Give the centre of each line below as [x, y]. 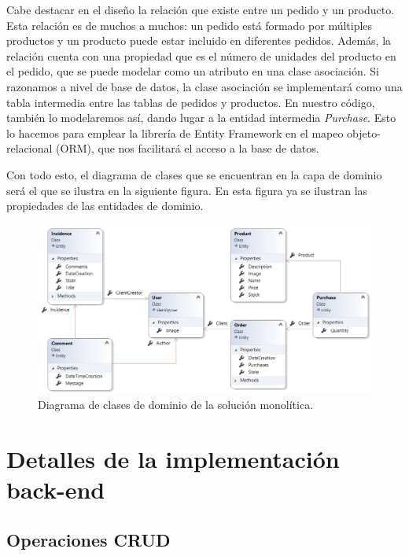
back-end [56, 490]
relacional [29, 148]
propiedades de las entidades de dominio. [105, 206]
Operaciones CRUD [88, 539]
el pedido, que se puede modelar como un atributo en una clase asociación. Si [193, 71]
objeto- [364, 133]
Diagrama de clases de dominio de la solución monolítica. [176, 405]
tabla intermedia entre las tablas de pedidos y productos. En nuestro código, [191, 102]
